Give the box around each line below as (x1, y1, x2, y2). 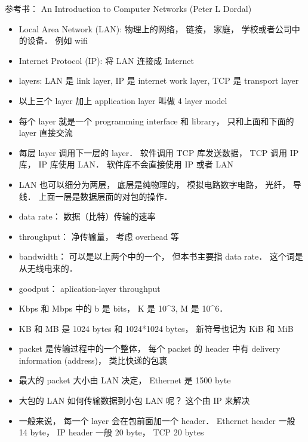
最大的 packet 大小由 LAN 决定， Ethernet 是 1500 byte (19, 374, 231, 386)
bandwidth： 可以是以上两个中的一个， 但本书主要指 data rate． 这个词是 (19, 250, 303, 263)
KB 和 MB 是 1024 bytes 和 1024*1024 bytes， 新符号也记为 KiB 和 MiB (19, 322, 294, 334)
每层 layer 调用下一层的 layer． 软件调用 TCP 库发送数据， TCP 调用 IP (19, 146, 299, 158)
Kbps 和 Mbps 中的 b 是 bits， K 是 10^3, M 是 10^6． (19, 302, 228, 315)
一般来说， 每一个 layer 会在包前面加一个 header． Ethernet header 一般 (19, 414, 295, 426)
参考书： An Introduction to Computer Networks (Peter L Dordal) (5, 2, 252, 14)
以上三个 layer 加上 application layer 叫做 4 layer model (19, 94, 227, 106)
